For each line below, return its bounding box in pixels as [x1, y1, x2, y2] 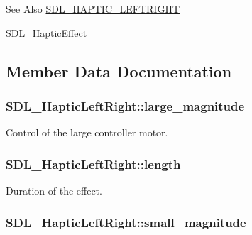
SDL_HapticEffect [6, 25, 87, 40]
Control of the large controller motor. [6, 125, 168, 140]
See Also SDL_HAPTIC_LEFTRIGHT [6, 1, 180, 16]
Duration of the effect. [6, 183, 102, 197]
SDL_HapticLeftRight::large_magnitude [6, 97, 245, 114]
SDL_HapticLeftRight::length [6, 155, 181, 173]
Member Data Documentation [6, 60, 232, 82]
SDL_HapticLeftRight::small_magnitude [6, 213, 246, 231]
